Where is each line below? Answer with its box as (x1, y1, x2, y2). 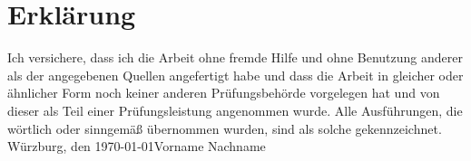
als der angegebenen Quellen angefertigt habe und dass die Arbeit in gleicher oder (7, 65, 464, 84)
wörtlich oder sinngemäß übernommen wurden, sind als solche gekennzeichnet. (7, 118, 442, 137)
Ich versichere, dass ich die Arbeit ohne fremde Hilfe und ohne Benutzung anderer (7, 48, 463, 67)
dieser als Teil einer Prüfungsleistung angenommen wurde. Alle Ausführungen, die (7, 100, 463, 119)
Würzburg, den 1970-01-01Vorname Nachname (7, 137, 266, 156)
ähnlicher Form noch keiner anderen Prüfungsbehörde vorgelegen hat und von (7, 83, 440, 102)
